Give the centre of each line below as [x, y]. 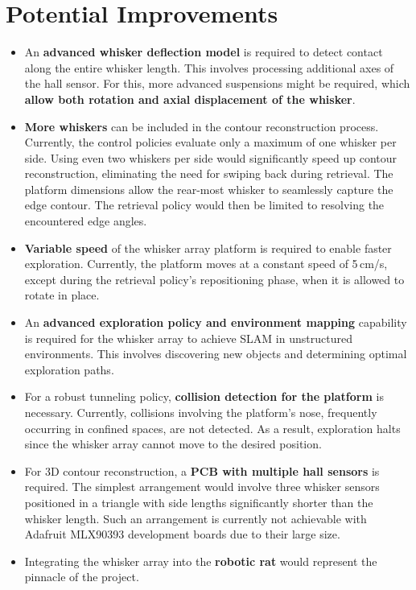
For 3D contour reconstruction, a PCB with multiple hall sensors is [202, 470]
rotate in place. [62, 295]
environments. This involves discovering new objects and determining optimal [216, 354]
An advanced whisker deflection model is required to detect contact [204, 52]
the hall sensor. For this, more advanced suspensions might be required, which [217, 83]
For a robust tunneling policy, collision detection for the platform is [204, 396]
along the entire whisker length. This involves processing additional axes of [209, 67]
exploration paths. [69, 369]
